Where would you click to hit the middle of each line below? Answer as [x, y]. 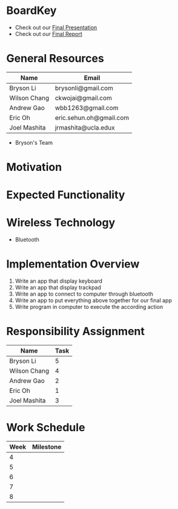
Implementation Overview [73, 264]
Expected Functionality [66, 195]
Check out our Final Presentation [56, 27]
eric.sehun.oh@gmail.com [92, 117]
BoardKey [31, 11]
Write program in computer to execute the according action [89, 307]
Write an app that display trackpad [58, 288]
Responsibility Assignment [76, 331]
